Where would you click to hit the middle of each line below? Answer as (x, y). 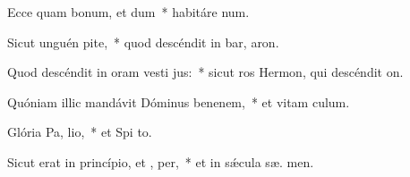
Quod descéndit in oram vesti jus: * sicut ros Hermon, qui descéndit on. (205, 72)
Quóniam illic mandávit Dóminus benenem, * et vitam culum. (179, 101)
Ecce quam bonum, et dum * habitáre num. (128, 12)
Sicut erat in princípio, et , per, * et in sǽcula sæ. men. (161, 161)
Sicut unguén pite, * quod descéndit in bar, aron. (143, 42)
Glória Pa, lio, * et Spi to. (80, 132)
